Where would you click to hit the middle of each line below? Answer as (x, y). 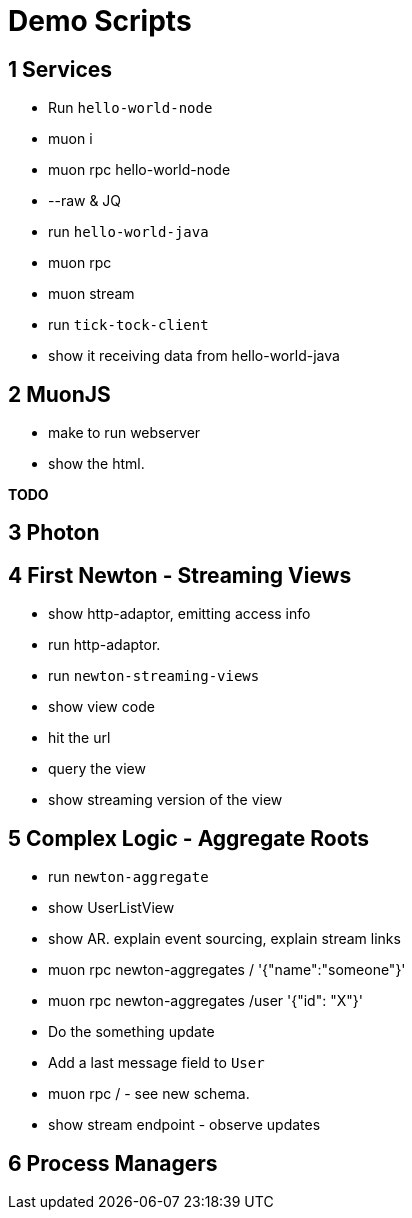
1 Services (60, 69)
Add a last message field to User (156, 1063)
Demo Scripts (100, 21)
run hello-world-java (128, 232)
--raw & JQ (85, 201)
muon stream (91, 294)
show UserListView (111, 908)
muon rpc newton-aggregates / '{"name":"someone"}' (227, 970)
